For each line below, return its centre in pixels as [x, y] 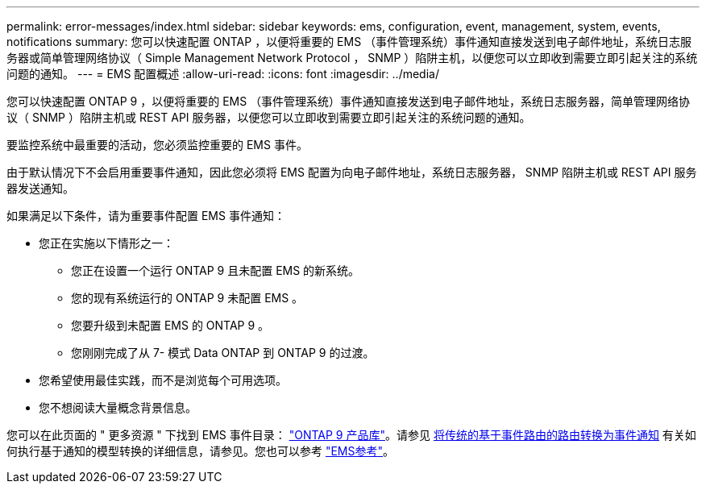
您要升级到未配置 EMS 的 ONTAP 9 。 [170, 325]
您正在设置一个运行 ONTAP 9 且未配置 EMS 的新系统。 [216, 270]
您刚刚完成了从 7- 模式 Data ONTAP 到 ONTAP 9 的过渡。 [223, 353]
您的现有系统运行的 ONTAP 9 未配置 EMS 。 [187, 298]
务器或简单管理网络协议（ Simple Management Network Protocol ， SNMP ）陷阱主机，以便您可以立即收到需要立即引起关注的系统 [352, 58]
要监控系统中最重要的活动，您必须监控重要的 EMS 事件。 [157, 145]
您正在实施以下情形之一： [106, 243]
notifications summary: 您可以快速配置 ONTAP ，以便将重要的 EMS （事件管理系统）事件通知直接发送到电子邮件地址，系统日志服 [349, 42]
